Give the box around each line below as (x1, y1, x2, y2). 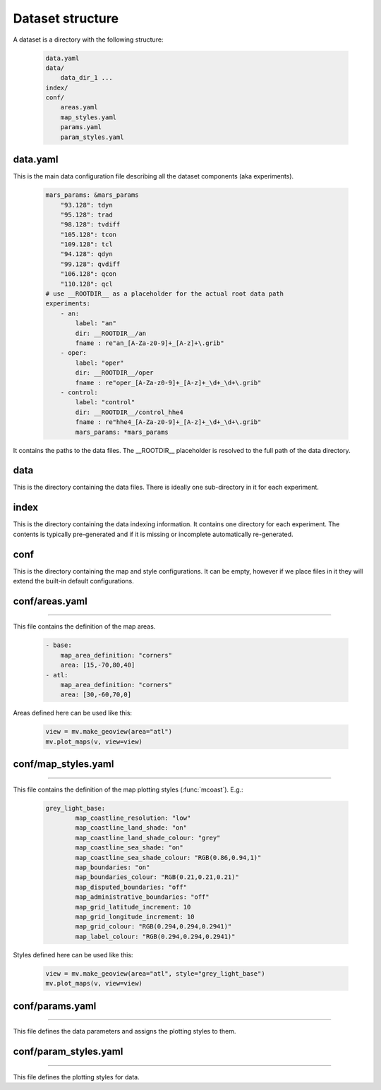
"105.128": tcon (60, 230, 116, 238)
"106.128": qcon (60, 270, 116, 278)
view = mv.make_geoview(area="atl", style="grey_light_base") (45, 969, 265, 977)
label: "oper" (75, 358, 124, 367)
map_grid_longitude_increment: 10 (75, 912, 195, 921)
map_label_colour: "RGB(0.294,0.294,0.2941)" (75, 932, 236, 940)
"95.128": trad (60, 210, 113, 219)
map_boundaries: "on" (75, 864, 150, 871)
